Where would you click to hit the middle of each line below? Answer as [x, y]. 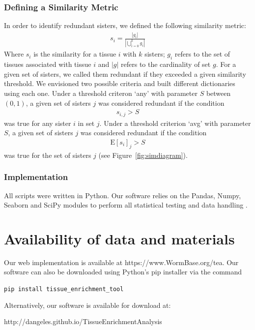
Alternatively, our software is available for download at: [87, 305]
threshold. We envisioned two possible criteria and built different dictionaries [120, 83]
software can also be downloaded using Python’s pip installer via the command [123, 272]
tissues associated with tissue [48, 64]
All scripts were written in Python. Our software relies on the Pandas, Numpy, [123, 195]
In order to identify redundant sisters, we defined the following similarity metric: [125, 25]
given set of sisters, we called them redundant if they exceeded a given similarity [125, 74]
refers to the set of [202, 54]
